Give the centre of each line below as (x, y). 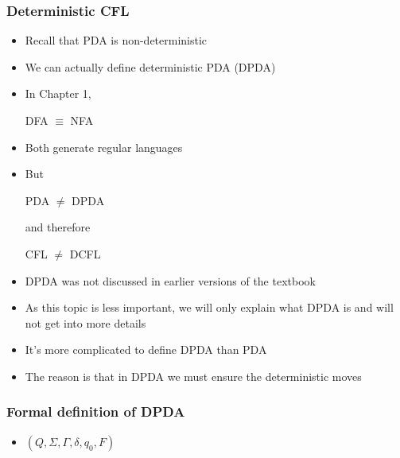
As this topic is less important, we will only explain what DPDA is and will (209, 307)
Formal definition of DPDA (96, 411)
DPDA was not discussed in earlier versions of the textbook (170, 280)
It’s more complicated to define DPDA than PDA (146, 349)
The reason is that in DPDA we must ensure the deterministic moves (193, 376)
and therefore (58, 227)
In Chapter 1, (58, 93)
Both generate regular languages (104, 147)
